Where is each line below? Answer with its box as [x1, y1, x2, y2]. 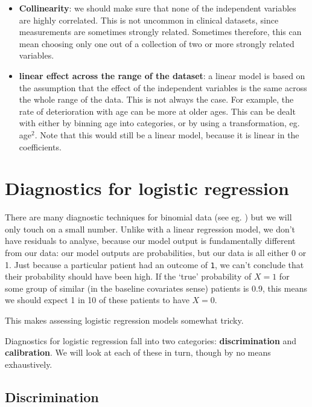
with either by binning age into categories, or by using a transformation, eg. [19, 117, 300, 129]
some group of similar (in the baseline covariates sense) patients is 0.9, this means [5, 281, 307, 294]
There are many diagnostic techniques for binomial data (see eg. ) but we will [5, 211, 292, 223]
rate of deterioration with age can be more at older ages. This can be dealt [19, 104, 296, 117]
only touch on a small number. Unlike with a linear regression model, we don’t [5, 222, 296, 235]
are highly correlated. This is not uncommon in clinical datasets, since [19, 13, 279, 26]
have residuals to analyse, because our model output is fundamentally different [5, 234, 296, 247]
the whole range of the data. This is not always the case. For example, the [19, 93, 294, 106]
